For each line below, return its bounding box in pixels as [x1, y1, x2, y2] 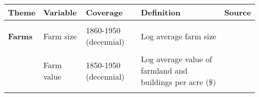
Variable [43, 6, 77, 18]
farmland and [140, 65, 188, 76]
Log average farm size [140, 30, 217, 42]
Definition [140, 6, 181, 18]
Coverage [86, 6, 123, 18]
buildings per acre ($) [140, 76, 216, 88]
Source [224, 6, 251, 18]
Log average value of [140, 53, 212, 65]
